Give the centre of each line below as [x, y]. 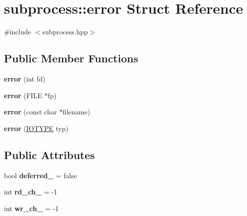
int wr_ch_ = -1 [31, 208]
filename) [76, 112]
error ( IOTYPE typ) [36, 128]
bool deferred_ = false [40, 175]
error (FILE [23, 95]
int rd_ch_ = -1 [31, 192]
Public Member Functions [71, 58]
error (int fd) [25, 78]
